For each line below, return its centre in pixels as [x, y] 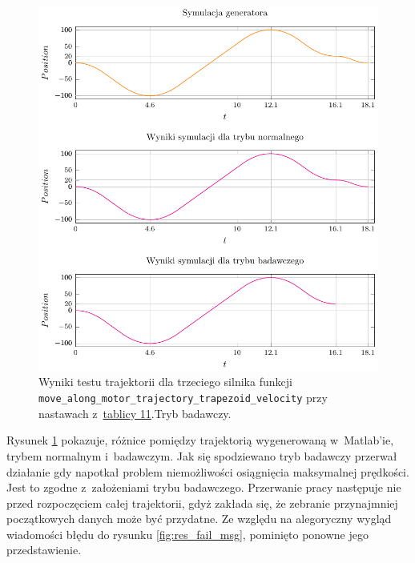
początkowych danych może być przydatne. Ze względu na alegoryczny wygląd [199, 519]
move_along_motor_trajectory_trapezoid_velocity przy [183, 398]
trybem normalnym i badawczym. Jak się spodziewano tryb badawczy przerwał [202, 455]
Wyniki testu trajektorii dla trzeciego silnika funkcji [165, 382]
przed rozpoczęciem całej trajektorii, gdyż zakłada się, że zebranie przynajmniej [202, 503]
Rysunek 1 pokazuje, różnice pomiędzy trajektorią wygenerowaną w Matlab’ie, [200, 440]
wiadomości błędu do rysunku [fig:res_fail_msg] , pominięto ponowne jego [187, 534]
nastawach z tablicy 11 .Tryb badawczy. [135, 413]
